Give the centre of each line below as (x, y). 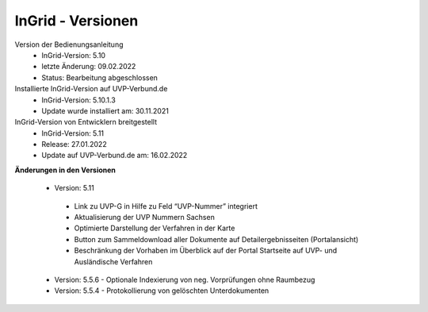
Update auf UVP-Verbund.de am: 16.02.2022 (115, 156)
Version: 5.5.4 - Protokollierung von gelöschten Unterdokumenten (162, 291)
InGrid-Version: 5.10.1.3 (79, 100)
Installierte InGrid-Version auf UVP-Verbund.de (91, 89)
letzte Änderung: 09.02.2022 (89, 67)
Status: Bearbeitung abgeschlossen (100, 77)
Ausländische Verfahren (113, 261)
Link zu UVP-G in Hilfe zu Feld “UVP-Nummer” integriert (166, 206)
